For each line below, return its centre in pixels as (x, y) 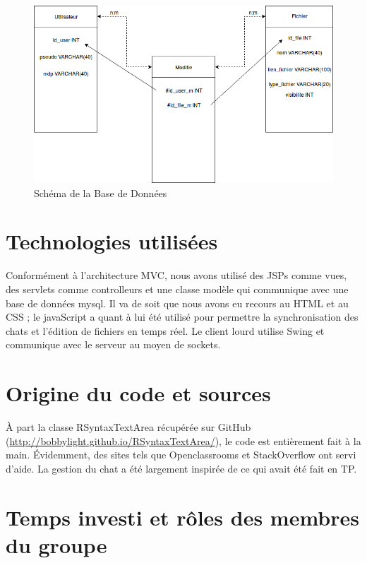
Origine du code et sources (138, 393)
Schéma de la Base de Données (101, 192)
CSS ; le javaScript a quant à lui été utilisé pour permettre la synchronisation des (182, 317)
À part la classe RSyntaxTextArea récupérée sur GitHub (128, 427)
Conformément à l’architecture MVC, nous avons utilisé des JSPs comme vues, (176, 275)
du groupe (56, 544)
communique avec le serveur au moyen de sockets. (113, 344)
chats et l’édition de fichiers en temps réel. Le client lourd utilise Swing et (165, 330)
